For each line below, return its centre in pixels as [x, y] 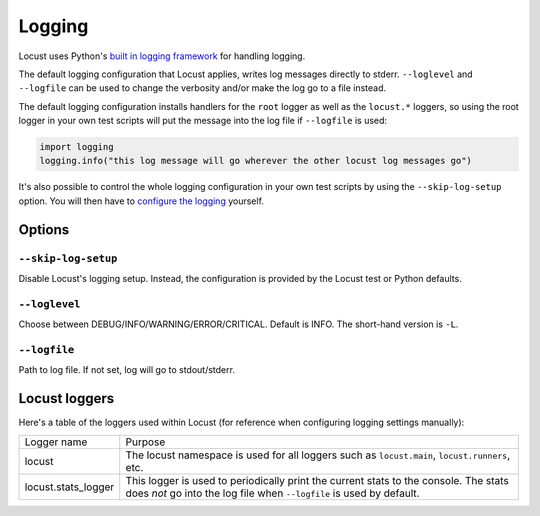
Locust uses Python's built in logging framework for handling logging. [162, 56]
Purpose [145, 442]
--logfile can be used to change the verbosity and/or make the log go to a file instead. [202, 88]
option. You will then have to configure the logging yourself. [141, 201]
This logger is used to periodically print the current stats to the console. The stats [317, 480]
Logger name [56, 442]
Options [44, 229]
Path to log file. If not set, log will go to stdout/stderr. [126, 370]
